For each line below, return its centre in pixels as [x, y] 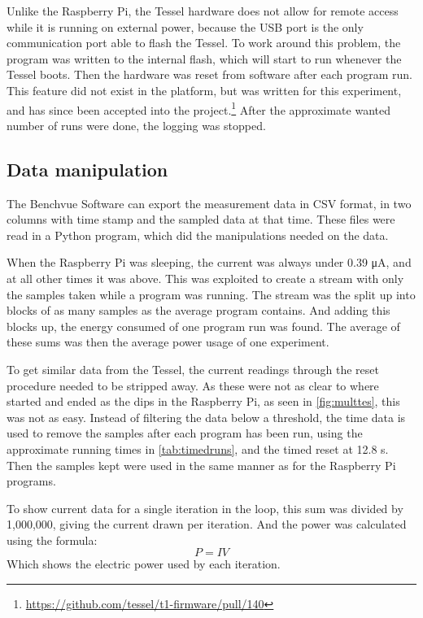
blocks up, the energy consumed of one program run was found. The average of [203, 326]
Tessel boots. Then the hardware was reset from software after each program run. [209, 74]
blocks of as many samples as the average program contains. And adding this [198, 310]
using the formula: [52, 540]
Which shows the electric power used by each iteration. [144, 564]
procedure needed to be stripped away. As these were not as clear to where [193, 385]
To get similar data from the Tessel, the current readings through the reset [193, 369]
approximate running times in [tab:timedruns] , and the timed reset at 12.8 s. [198, 448]
